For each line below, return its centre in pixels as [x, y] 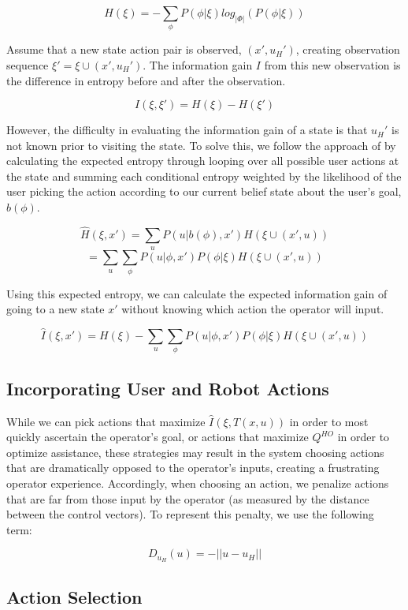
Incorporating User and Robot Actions [168, 388]
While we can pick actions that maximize [106, 421]
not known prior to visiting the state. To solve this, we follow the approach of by [201, 145]
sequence [28, 64]
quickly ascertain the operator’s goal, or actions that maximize [158, 437]
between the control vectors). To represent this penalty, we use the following [190, 514]
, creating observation [348, 49]
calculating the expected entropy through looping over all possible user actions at [203, 161]
